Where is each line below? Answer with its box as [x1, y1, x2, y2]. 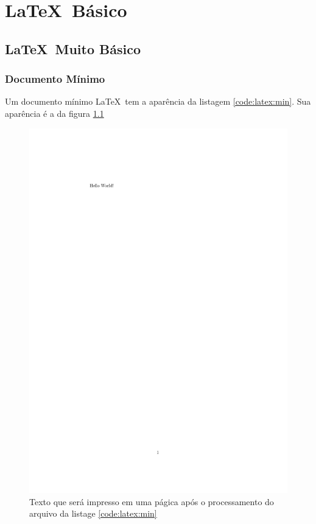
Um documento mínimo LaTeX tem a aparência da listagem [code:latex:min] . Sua [5, 95, 311, 108]
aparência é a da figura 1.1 [5, 107, 104, 119]
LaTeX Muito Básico [5, 39, 141, 58]
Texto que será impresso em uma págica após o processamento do [29, 495, 274, 508]
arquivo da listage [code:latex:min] [29, 507, 157, 520]
